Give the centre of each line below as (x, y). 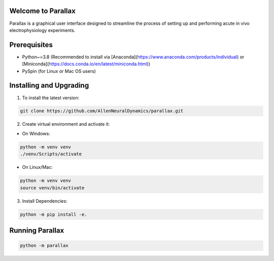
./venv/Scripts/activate (51, 154)
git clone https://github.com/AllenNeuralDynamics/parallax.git (102, 111)
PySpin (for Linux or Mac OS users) (59, 71)
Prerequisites (31, 45)
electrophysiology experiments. (42, 30)
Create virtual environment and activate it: (66, 124)
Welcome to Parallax (42, 11)
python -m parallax (44, 246)
